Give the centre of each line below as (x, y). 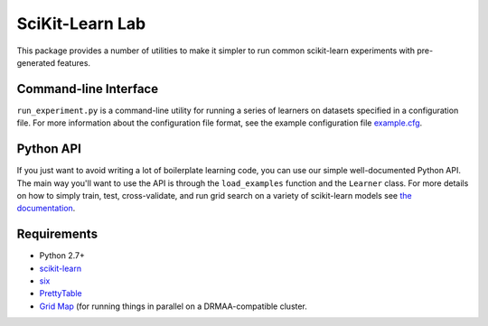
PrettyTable (61, 293)
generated (36, 62)
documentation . (46, 209)
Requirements (57, 234)
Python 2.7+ (62, 256)
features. (74, 62)
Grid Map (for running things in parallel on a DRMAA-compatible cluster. (173, 306)
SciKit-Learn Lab (81, 23)
